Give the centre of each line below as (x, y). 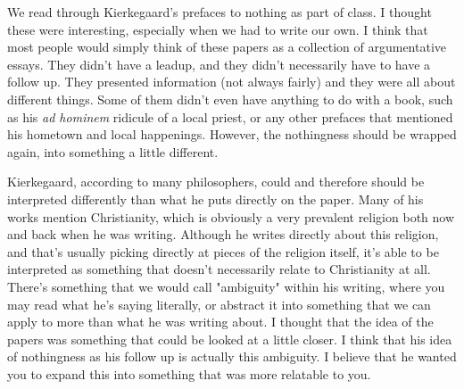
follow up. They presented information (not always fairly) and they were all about (232, 82)
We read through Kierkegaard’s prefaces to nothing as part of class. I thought (220, 12)
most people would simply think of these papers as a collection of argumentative (227, 47)
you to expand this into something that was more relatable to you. (189, 373)
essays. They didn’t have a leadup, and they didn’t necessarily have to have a (219, 64)
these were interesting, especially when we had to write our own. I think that (218, 29)
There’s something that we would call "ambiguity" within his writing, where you (226, 286)
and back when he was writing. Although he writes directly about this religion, (223, 234)
